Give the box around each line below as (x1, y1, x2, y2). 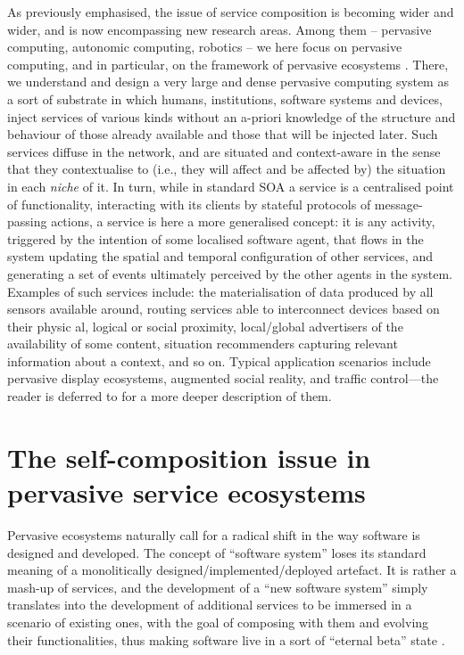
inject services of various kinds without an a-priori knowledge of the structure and (7, 107, 456, 126)
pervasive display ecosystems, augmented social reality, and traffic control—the (7, 369, 439, 388)
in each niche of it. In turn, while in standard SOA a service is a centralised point (7, 176, 454, 195)
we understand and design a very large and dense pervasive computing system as (7, 72, 449, 91)
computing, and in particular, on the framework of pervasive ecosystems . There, (7, 54, 449, 73)
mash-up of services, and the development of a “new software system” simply (7, 577, 428, 596)
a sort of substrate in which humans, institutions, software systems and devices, (7, 89, 443, 108)
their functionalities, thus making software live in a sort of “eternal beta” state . (7, 630, 445, 649)
